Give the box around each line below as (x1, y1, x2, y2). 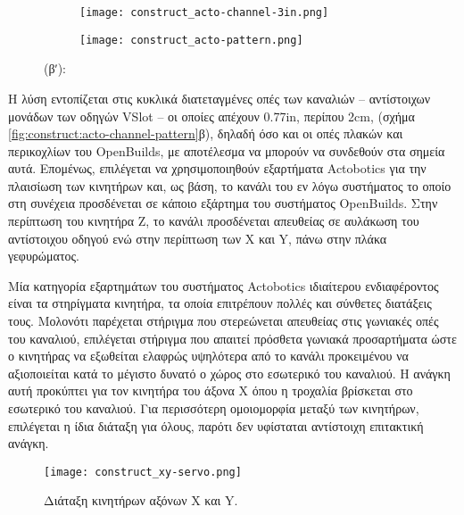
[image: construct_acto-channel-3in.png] (79, 6, 329, 19)
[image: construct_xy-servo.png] (44, 465, 242, 478)
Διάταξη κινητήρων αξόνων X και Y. (44, 491, 238, 510)
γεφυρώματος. (8, 246, 79, 265)
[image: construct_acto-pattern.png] (79, 33, 303, 46)
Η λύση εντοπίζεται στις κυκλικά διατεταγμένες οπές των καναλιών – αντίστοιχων (8, 88, 431, 107)
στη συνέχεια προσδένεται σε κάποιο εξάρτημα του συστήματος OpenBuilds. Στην (8, 194, 438, 212)
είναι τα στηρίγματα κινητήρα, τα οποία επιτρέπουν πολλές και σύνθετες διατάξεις (8, 294, 432, 312)
